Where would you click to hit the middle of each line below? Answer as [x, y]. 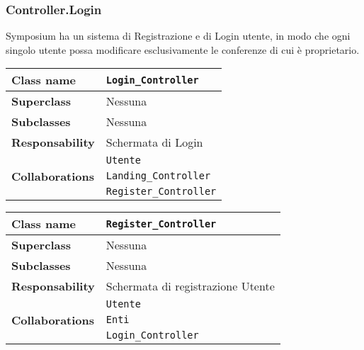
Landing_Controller [158, 176]
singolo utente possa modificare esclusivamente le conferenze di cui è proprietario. [183, 49]
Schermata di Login [154, 142]
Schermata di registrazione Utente [190, 286]
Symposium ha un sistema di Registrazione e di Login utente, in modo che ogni [178, 36]
